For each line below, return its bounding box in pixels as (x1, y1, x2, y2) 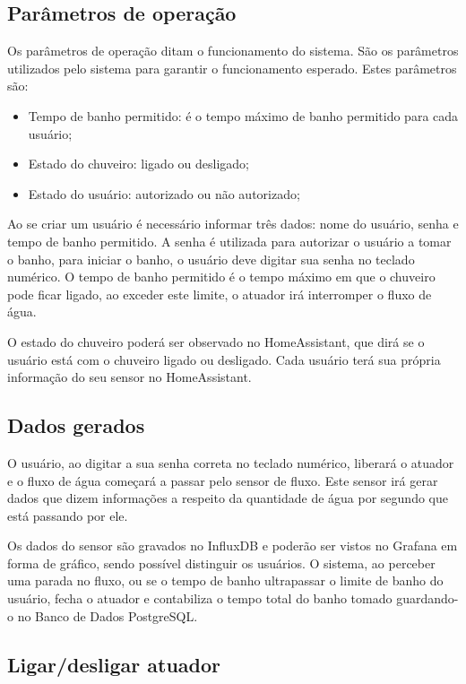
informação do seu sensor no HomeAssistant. (7, 368, 252, 386)
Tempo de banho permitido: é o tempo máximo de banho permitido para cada (28, 106, 459, 125)
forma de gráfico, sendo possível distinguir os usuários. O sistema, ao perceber (7, 553, 436, 572)
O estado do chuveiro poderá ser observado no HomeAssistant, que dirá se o (7, 332, 425, 351)
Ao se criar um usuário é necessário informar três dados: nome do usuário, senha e (7, 214, 459, 233)
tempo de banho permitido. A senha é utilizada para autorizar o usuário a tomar (7, 231, 452, 250)
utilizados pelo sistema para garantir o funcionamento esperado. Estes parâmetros (7, 58, 457, 77)
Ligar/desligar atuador (7, 650, 221, 678)
